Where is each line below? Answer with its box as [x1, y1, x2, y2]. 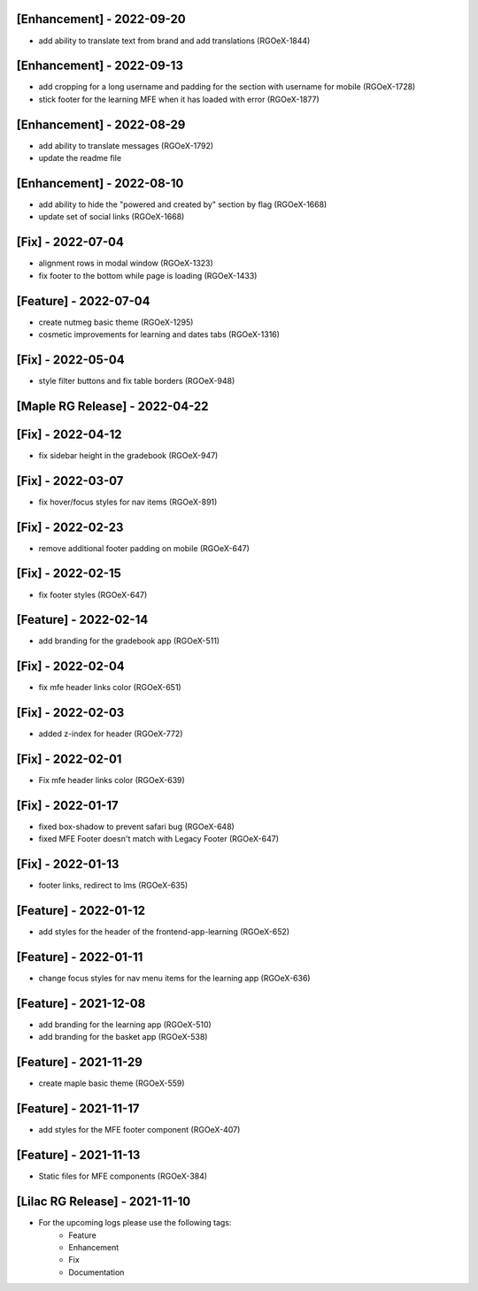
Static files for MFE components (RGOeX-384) [38, 1171, 208, 1181]
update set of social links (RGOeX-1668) [38, 211, 185, 222]
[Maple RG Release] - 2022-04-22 [16, 398, 209, 413]
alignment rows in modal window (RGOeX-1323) [38, 257, 214, 269]
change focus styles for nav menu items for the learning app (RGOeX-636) [38, 973, 311, 984]
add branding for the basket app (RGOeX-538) [38, 1032, 208, 1042]
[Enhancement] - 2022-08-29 [16, 117, 186, 132]
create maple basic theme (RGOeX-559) [38, 1078, 185, 1088]
